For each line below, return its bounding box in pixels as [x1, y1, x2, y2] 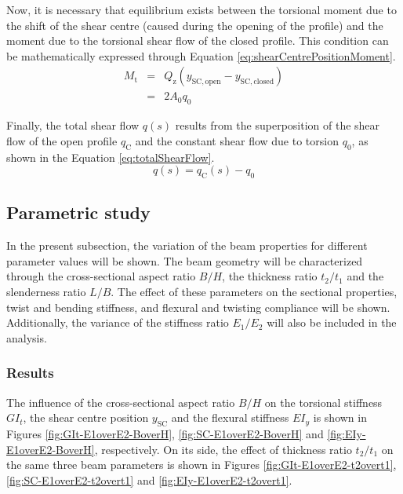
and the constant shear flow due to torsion [135, 132, 339, 148]
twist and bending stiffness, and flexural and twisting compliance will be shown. [6, 298, 390, 315]
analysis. [6, 329, 47, 346]
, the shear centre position [23, 409, 149, 426]
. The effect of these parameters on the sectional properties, [111, 284, 398, 299]
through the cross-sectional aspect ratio [6, 268, 196, 284]
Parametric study [6, 200, 151, 225]
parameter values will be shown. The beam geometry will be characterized [6, 252, 363, 269]
